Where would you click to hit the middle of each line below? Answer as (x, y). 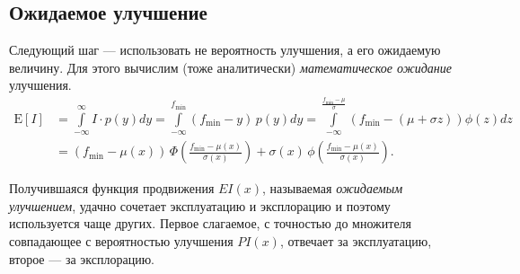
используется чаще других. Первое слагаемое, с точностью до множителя (211, 223)
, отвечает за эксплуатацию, (356, 241)
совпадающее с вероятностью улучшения (121, 241)
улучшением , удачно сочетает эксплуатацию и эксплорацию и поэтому (200, 205)
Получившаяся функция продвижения (112, 188)
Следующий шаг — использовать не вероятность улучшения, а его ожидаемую (225, 50)
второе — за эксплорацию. (82, 258)
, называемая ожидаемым (333, 188)
